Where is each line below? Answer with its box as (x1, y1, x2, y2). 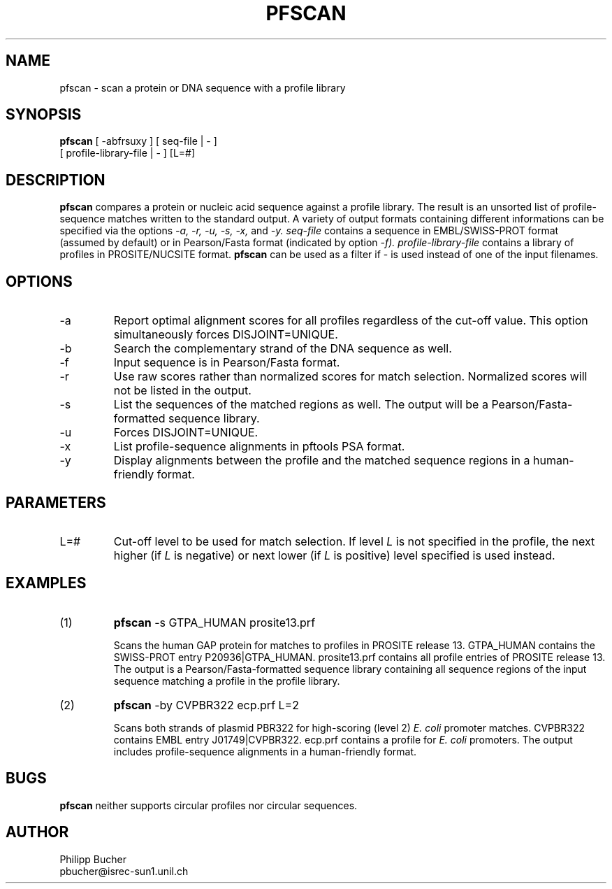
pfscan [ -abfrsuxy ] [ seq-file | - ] (59, 135, 217, 148)
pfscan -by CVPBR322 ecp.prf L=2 (113, 697, 299, 712)
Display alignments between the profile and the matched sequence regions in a (113, 453, 530, 468)
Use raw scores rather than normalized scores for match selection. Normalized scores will (113, 369, 588, 384)
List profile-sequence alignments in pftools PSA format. (113, 439, 405, 454)
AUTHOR (6, 823, 69, 841)
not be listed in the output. (113, 383, 252, 398)
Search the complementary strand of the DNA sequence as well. (113, 341, 452, 356)
